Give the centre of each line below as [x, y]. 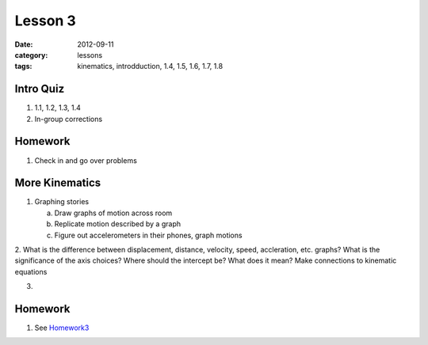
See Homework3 [62, 328]
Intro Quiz [40, 89]
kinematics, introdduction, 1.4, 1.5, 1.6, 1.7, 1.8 [150, 66]
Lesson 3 [46, 21]
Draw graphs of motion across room [113, 213]
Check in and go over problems [86, 160]
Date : [24, 44]
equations [31, 271]
